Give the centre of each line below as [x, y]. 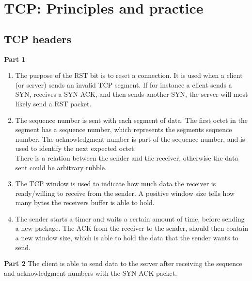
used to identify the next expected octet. [76, 148]
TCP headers [38, 38]
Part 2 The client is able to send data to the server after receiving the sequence [123, 263]
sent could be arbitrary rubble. [61, 167]
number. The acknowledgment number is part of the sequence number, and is [130, 139]
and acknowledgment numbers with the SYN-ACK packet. [91, 273]
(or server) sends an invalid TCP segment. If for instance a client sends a [124, 84]
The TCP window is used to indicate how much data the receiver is [116, 184]
